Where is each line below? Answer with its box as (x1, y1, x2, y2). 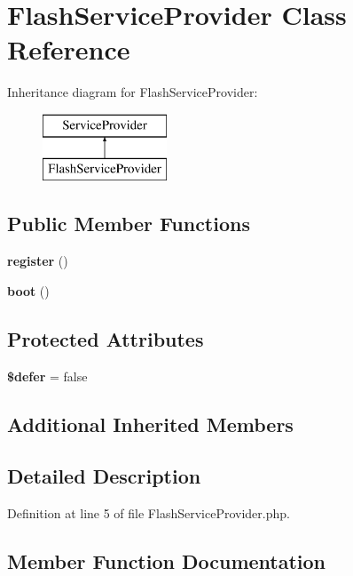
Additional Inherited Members (7, 410, 294, 437)
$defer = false (7, 366, 88, 385)
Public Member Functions (7, 210, 250, 237)
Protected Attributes (7, 324, 204, 352)
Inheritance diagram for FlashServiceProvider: (7, 83, 258, 101)
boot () (7, 281, 50, 300)
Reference (7, 31, 130, 68)
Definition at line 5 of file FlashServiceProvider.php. (7, 504, 290, 523)
